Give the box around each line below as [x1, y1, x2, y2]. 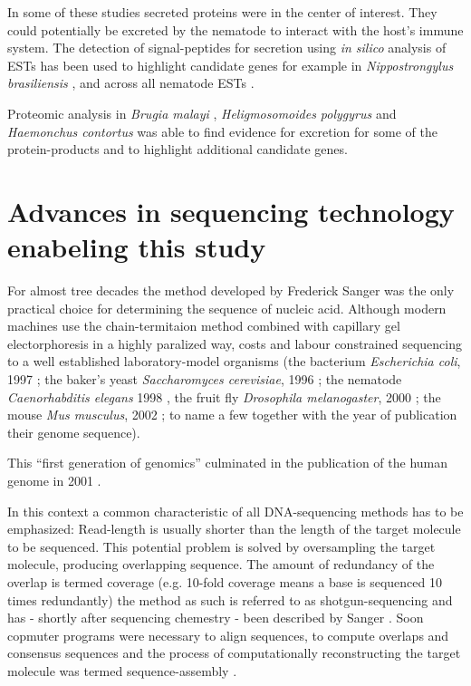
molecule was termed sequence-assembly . [7, 661, 237, 680]
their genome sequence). [7, 422, 140, 441]
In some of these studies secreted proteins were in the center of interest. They [7, 3, 437, 21]
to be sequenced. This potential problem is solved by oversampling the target [7, 536, 436, 556]
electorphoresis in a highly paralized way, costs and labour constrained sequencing [7, 333, 462, 353]
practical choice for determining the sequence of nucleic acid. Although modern [7, 298, 447, 317]
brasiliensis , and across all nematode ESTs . [7, 73, 255, 92]
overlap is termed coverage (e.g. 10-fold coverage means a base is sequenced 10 [7, 572, 442, 591]
